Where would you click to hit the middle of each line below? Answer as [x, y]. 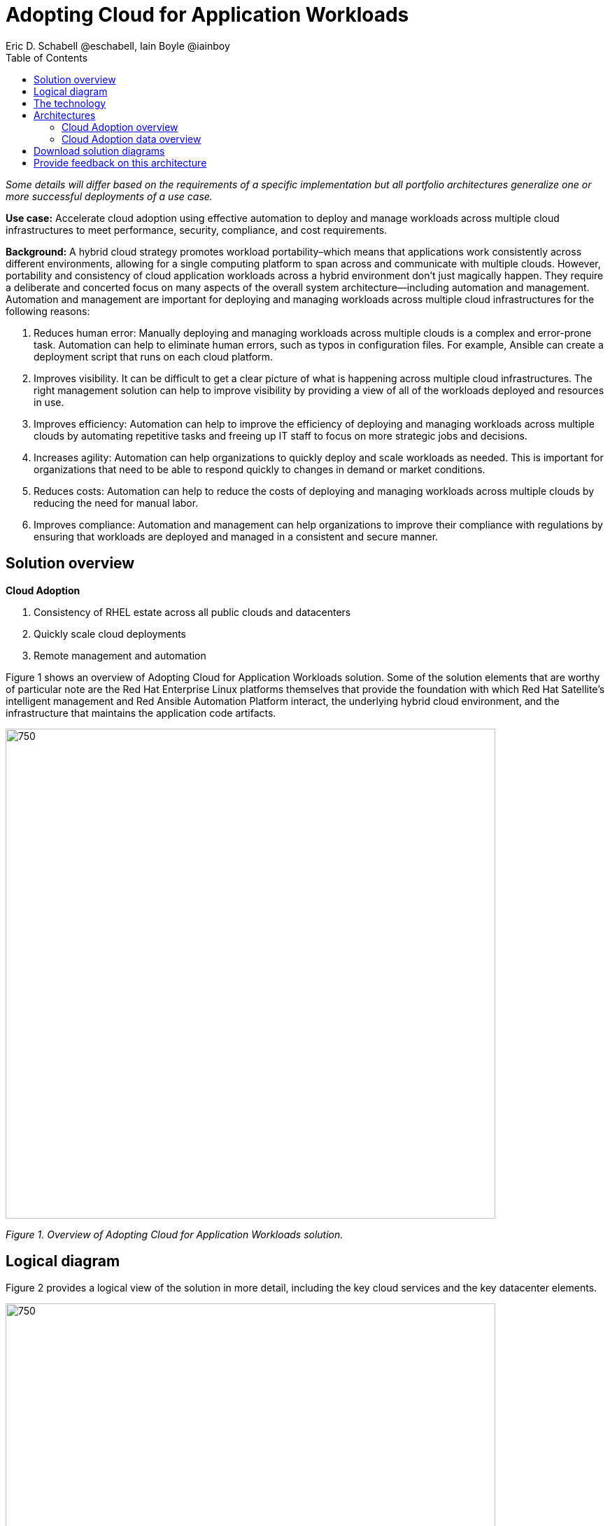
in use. [49, 402]
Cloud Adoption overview [120, 127]
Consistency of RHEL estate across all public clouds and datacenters [192, 612]
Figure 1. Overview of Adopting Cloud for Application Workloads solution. [175, 1234]
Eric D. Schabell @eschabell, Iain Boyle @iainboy [118, 45]
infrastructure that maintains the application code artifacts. [141, 713]
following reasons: [48, 311]
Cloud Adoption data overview [132, 139]
